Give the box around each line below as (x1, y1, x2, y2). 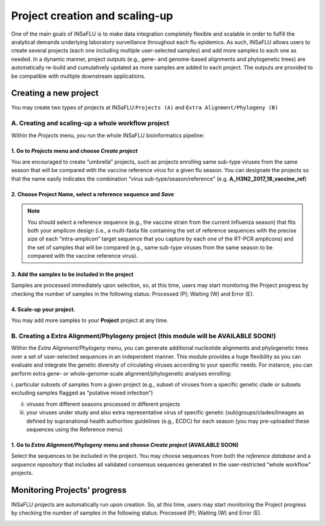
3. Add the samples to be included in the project (11, 271, 134, 278)
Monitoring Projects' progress (11, 485, 127, 495)
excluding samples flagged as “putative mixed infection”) (11, 390, 153, 397)
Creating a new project (11, 88, 99, 98)
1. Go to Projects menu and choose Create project (11, 147, 138, 154)
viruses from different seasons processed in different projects (26, 400, 181, 408)
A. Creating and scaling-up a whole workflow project (11, 119, 169, 127)
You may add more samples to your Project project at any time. (11, 317, 168, 324)
